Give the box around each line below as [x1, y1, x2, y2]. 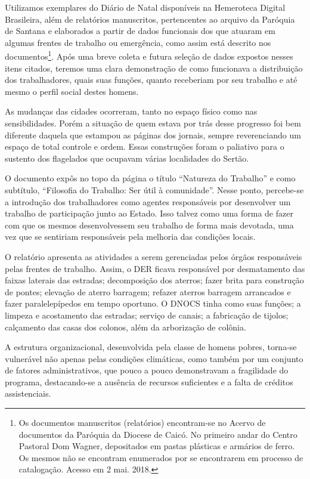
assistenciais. [5, 387, 51, 400]
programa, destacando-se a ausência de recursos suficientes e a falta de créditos [5, 375, 293, 388]
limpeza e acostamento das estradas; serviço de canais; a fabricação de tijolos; [5, 308, 289, 321]
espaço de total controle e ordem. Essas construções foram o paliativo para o [5, 140, 284, 153]
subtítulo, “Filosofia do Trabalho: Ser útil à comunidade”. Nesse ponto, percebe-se [5, 183, 304, 196]
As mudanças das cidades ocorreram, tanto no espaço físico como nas [5, 105, 258, 118]
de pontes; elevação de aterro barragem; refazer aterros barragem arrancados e [5, 285, 291, 298]
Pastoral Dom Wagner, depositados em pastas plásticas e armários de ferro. [18, 440, 295, 452]
